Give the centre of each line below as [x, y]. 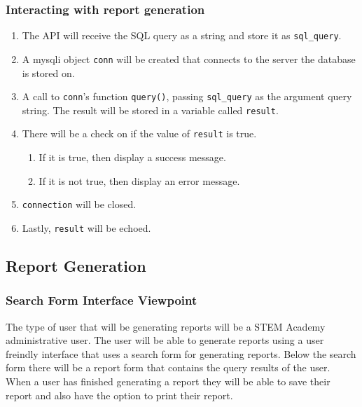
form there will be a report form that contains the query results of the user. [168, 367]
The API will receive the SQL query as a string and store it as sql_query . [182, 35]
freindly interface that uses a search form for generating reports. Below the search [181, 353]
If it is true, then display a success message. [132, 157]
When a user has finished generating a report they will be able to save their [168, 381]
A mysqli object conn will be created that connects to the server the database [189, 58]
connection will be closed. [79, 204]
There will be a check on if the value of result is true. [139, 133]
